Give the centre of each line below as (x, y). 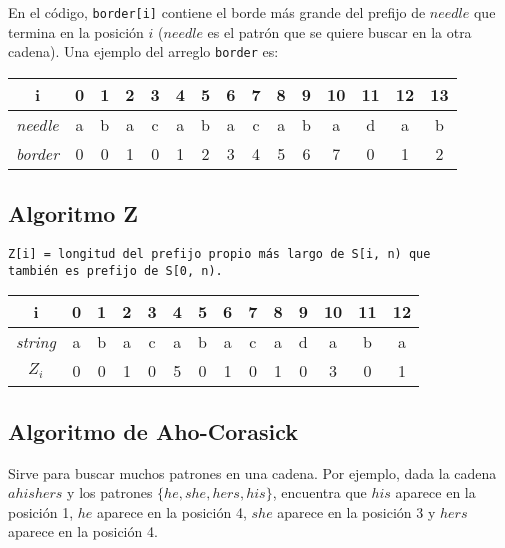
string (36, 342)
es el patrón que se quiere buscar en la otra (339, 31)
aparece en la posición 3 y (356, 511)
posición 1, (41, 511)
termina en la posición (76, 31)
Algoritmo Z (73, 213)
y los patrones (110, 492)
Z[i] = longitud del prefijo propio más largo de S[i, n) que (219, 254)
